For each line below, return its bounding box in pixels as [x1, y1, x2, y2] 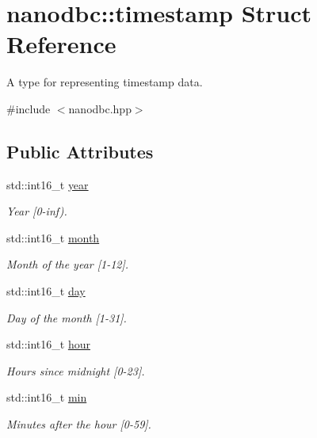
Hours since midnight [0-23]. [6, 362, 145, 379]
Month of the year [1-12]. [6, 256, 129, 272]
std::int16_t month [6, 229, 100, 246]
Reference [6, 28, 116, 60]
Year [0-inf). [6, 203, 67, 219]
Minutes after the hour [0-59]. [6, 416, 151, 432]
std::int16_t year [6, 176, 89, 192]
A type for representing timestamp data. [6, 74, 203, 90]
